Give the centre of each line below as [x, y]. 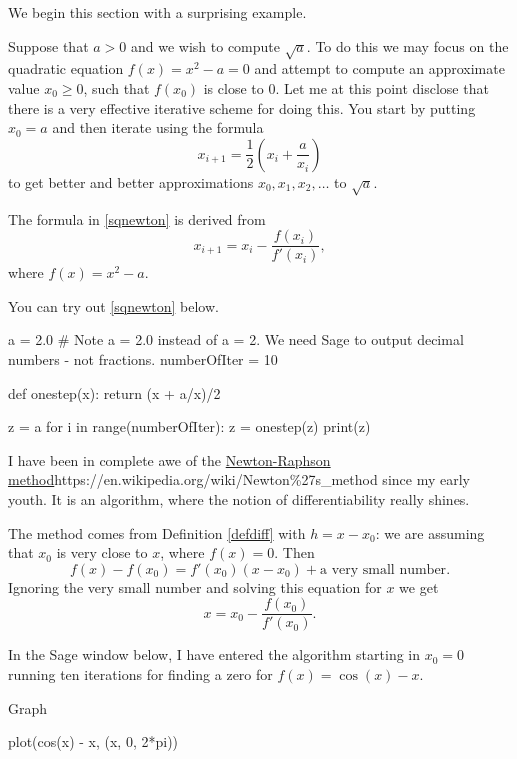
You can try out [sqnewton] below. [113, 305]
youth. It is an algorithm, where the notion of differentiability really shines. [239, 498]
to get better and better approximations [131, 181]
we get [419, 586]
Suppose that [48, 45]
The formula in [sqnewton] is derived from [137, 218]
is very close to [102, 552]
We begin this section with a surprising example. [157, 12]
